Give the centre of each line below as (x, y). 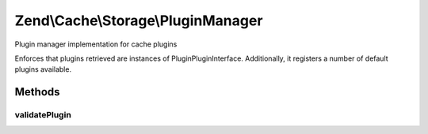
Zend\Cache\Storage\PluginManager (139, 20)
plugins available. (43, 69)
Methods (37, 92)
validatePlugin (43, 115)
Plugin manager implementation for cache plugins (96, 44)
